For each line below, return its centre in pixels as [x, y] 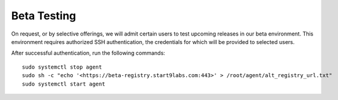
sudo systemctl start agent [64, 84]
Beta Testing [44, 16]
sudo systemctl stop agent [62, 67]
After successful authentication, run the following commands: [88, 53]
